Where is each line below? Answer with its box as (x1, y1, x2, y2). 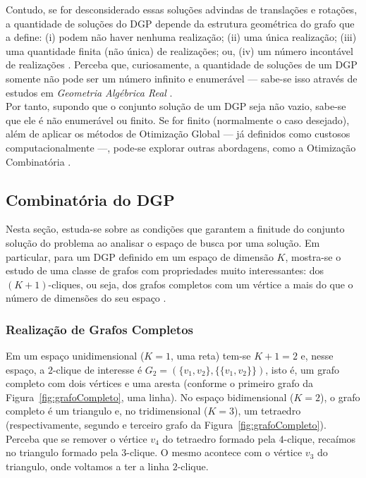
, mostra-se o (285, 249, 341, 264)
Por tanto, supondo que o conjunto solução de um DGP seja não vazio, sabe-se (6, 99, 346, 114)
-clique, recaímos (283, 431, 356, 446)
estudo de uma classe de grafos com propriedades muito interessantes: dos (6, 263, 324, 278)
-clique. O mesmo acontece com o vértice (126, 445, 303, 460)
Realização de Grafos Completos (6, 320, 193, 338)
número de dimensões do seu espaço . (6, 290, 166, 305)
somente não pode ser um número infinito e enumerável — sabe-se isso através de (6, 71, 358, 85)
